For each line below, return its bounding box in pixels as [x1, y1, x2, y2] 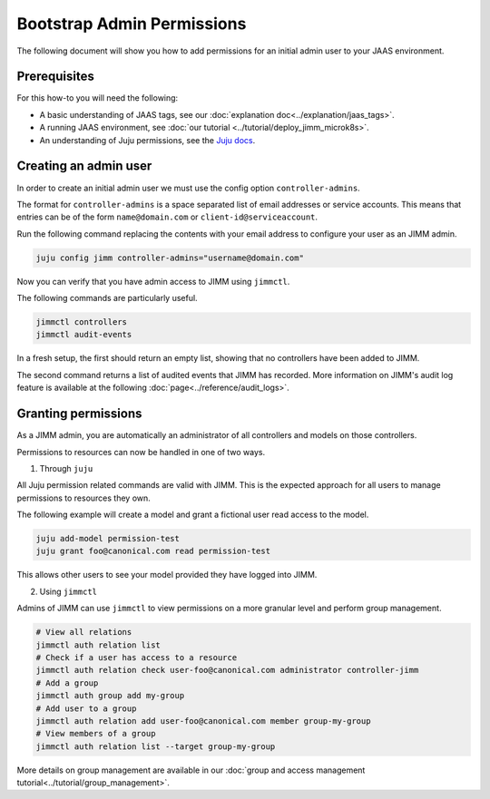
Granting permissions [16, 406, 142, 422]
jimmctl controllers [35, 317, 127, 327]
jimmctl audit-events [35, 329, 132, 340]
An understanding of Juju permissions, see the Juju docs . [39, 134, 256, 145]
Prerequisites [16, 69, 94, 84]
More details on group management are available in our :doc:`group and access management [16, 765, 366, 775]
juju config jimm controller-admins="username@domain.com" [35, 252, 304, 263]
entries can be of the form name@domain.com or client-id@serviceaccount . [16, 211, 318, 222]
